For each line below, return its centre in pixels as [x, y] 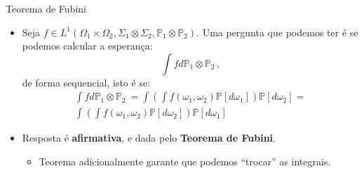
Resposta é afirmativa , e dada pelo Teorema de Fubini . [149, 138]
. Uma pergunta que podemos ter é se [277, 32]
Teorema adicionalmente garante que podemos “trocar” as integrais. [185, 161]
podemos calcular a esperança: [87, 46]
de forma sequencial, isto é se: [86, 82]
